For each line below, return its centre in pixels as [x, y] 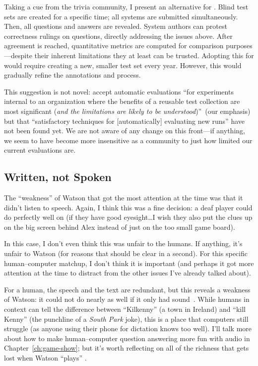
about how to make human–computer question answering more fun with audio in [127, 338]
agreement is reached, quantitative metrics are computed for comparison [114, 46]
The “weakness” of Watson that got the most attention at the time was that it [124, 198]
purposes [239, 46]
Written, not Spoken [58, 177]
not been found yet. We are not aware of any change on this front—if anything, [125, 131]
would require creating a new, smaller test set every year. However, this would [123, 65]
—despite [18, 55]
